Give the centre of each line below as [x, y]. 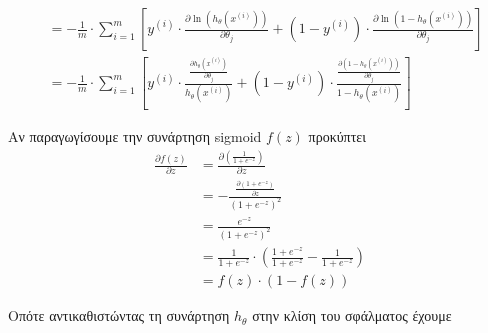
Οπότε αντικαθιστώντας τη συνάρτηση [119, 315]
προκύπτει [337, 136]
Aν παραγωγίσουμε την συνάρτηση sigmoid [135, 136]
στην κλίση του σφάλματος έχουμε [352, 315]
